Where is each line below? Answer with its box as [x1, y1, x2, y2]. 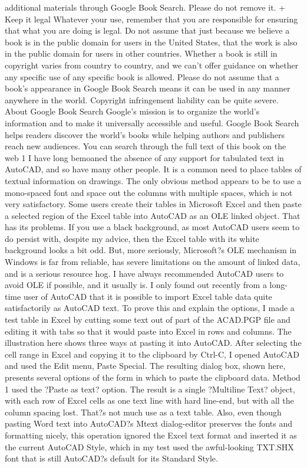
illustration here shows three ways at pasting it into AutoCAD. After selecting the [5, 336, 302, 349]
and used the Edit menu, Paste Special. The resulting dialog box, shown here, [5, 359, 286, 372]
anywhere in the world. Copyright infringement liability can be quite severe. [5, 93, 279, 106]
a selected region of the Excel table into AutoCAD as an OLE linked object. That [5, 209, 301, 221]
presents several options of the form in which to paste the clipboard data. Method [5, 371, 301, 383]
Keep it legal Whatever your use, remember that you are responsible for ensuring [5, 12, 298, 25]
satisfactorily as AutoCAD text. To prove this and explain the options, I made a [5, 302, 295, 314]
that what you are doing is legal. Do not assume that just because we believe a [5, 24, 290, 37]
